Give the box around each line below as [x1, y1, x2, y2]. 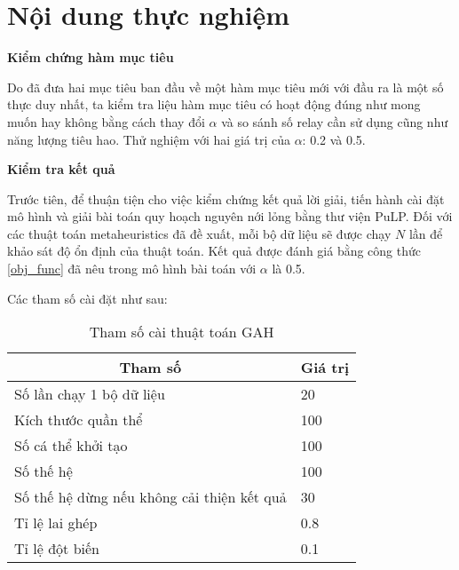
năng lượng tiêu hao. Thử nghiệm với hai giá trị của [7, 130, 290, 148]
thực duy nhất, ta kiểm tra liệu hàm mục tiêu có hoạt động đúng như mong [7, 95, 421, 114]
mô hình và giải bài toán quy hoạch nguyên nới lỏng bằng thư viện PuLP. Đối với [7, 207, 453, 226]
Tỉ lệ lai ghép [14, 512, 98, 534]
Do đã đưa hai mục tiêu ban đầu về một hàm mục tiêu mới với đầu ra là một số [7, 77, 444, 96]
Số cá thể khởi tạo [14, 435, 128, 456]
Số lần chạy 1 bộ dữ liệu [14, 384, 165, 405]
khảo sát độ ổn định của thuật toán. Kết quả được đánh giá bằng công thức [7, 241, 422, 260]
